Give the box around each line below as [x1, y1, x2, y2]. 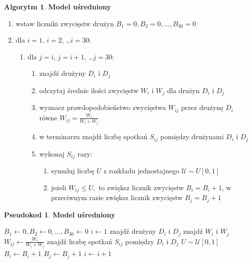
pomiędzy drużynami [160, 131, 224, 142]
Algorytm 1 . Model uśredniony [4, 1, 111, 11]
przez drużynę [181, 102, 224, 112]
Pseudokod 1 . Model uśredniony [4, 209, 115, 219]
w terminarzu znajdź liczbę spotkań [39, 131, 148, 142]
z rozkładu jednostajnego [103, 165, 179, 176]
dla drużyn [167, 85, 200, 95]
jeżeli [51, 182, 66, 192]
